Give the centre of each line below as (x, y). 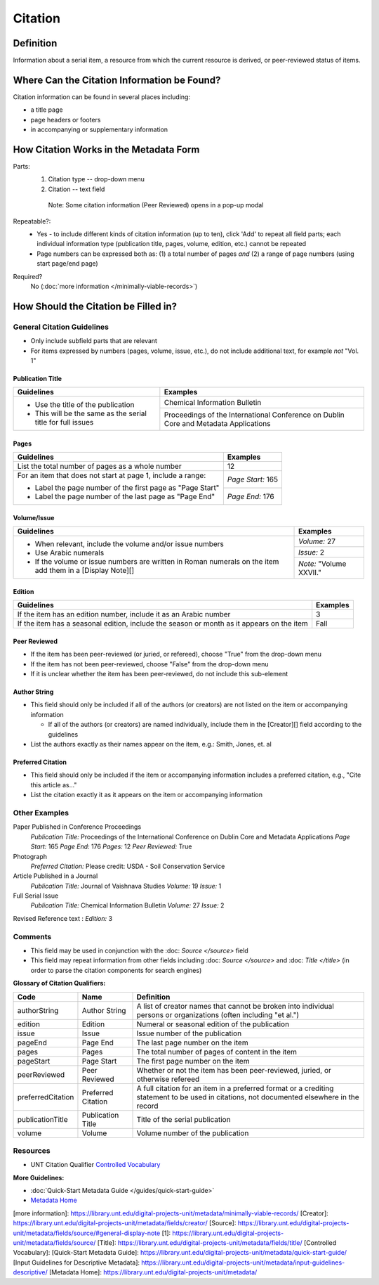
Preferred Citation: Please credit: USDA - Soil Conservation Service (128, 866)
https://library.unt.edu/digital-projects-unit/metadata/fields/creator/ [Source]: (125, 1223)
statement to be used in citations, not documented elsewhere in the (248, 1097)
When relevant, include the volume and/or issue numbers (129, 544)
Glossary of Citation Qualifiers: (59, 983)
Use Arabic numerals (69, 553)
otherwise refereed (168, 1079)
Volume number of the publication (193, 1133)
